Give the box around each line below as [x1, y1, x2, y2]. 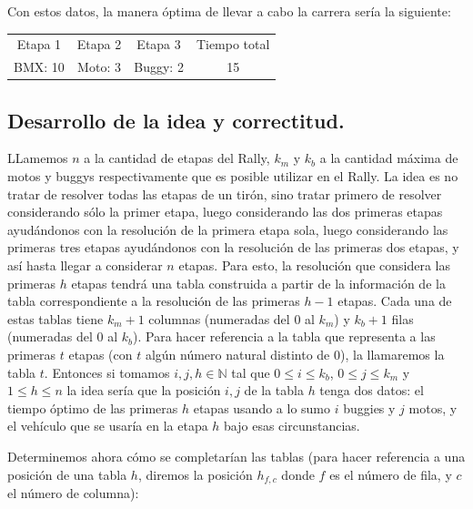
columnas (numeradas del [148, 309, 290, 328]
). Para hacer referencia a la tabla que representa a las [133, 327, 436, 346]
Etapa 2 [76, 35, 122, 54]
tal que [231, 362, 270, 382]
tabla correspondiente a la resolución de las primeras [7, 291, 300, 310]
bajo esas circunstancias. [224, 416, 360, 435]
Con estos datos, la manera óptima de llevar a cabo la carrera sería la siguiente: [7, 2, 451, 20]
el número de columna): [7, 484, 139, 503]
